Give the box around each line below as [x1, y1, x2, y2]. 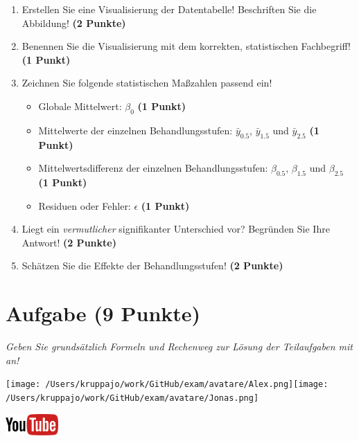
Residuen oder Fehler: [38, 198, 131, 213]
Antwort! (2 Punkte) [21, 235, 116, 249]
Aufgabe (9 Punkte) [6, 299, 201, 327]
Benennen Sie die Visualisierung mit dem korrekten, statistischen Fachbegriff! [21, 39, 351, 53]
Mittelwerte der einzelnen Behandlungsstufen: [38, 123, 233, 137]
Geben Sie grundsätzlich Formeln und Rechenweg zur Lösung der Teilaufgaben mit [6, 339, 353, 354]
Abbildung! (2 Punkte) [21, 15, 126, 30]
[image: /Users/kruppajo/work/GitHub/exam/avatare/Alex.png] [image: [6, 379, 329, 390]
